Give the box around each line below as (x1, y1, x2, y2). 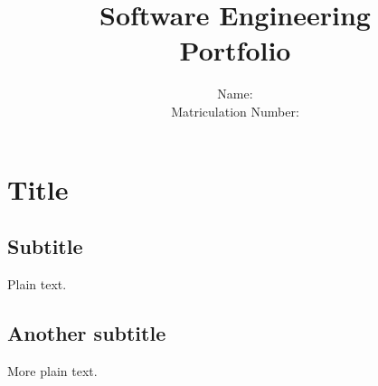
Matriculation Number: (171, 101, 299, 120)
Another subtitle (7, 318, 166, 346)
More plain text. (7, 361, 98, 380)
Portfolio (179, 32, 291, 69)
